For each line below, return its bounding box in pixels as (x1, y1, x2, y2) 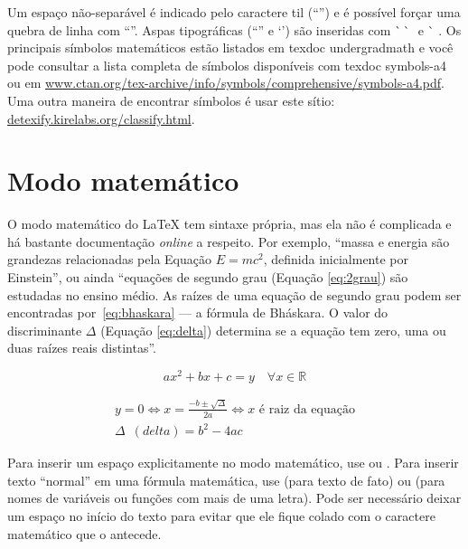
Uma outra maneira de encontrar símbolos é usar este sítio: (7, 90, 335, 109)
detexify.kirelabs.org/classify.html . (7, 109, 195, 128)
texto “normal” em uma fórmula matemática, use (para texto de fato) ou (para (7, 470, 445, 489)
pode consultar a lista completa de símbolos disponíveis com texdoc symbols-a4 (7, 55, 446, 74)
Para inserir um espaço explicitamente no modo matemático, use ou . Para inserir (7, 453, 459, 472)
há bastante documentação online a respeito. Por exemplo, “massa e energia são (7, 232, 450, 251)
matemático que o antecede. (7, 524, 162, 543)
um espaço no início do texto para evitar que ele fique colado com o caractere (7, 506, 435, 525)
